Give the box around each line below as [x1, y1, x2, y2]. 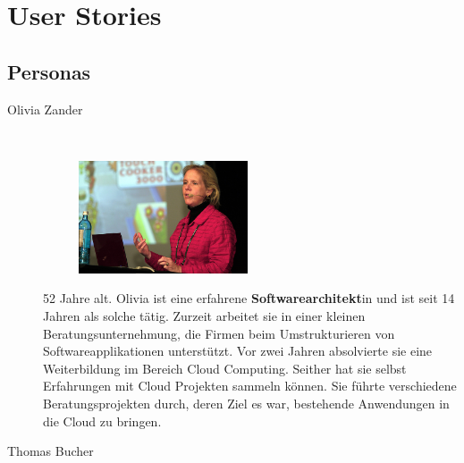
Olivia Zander [7, 99, 83, 118]
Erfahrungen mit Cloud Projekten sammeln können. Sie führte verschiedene [43, 376, 457, 395]
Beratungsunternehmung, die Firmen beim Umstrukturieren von [43, 324, 395, 342]
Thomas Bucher [7, 442, 94, 460]
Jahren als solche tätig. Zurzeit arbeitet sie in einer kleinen [43, 307, 366, 325]
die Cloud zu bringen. [43, 411, 162, 430]
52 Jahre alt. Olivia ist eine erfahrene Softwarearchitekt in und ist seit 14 [43, 289, 455, 307]
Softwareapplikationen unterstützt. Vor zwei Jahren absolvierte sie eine [43, 341, 433, 360]
